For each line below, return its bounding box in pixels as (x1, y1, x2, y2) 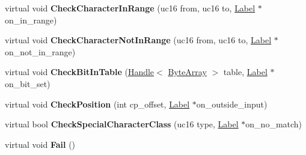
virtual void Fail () (5, 138, 76, 150)
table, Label (223, 65, 268, 78)
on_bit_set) (5, 77, 50, 90)
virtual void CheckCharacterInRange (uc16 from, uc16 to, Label (5, 2, 256, 14)
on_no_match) (245, 118, 302, 130)
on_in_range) (5, 13, 57, 26)
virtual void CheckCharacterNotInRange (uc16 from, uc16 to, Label (5, 34, 272, 46)
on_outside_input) (196, 97, 268, 110)
